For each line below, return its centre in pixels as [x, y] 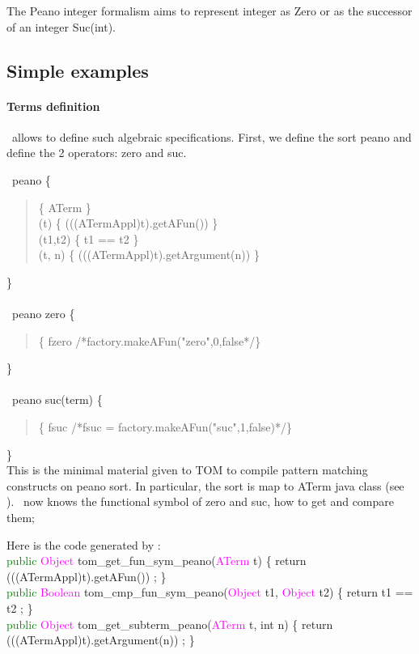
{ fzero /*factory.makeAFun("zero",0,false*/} [150, 340]
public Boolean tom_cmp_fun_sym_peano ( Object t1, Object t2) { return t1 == [210, 592]
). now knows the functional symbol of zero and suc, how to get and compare [201, 501]
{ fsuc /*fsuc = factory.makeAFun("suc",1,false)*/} [165, 427]
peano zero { [43, 314]
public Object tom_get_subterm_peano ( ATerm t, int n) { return [170, 624]
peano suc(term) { [57, 399]
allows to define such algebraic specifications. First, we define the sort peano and [212, 136]
